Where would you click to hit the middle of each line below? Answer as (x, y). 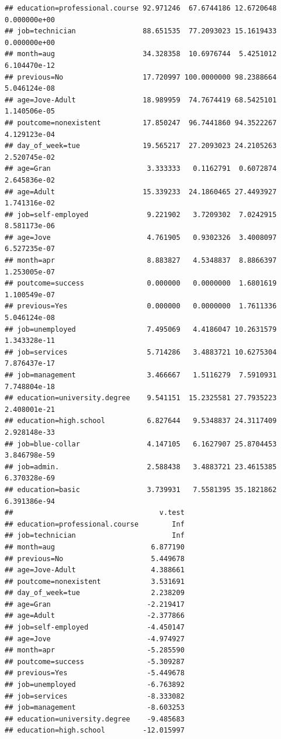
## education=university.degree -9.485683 (95, 719)
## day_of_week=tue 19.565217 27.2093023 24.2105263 (141, 146)
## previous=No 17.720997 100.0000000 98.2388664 (141, 77)
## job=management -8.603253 (95, 708)
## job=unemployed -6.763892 (95, 685)
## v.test (95, 513)
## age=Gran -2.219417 (95, 604)
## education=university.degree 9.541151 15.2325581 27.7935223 (141, 398)
